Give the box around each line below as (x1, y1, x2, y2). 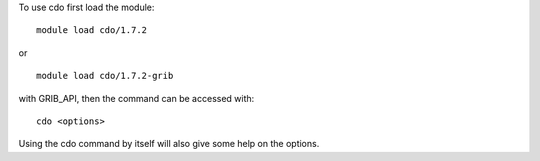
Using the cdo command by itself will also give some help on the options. (18, 138, 320, 150)
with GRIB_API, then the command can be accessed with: (18, 92, 255, 104)
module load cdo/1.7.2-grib (36, 70, 174, 82)
